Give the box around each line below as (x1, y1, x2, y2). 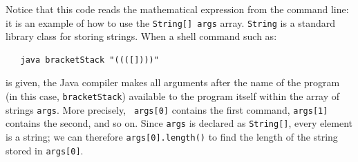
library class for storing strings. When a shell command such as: (6, 29, 277, 43)
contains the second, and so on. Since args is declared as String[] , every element (6, 116, 353, 130)
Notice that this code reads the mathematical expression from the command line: (6, 2, 349, 16)
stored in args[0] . (6, 143, 84, 157)
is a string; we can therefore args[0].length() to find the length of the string (6, 130, 338, 143)
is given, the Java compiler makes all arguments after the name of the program (6, 75, 340, 90)
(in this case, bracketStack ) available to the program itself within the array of (6, 89, 339, 103)
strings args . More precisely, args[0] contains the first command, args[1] (6, 102, 328, 117)
